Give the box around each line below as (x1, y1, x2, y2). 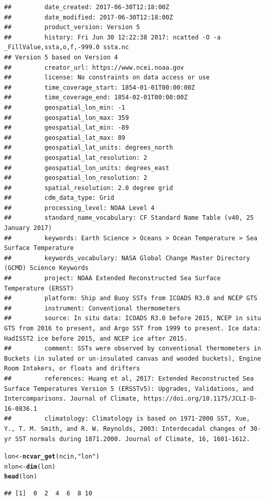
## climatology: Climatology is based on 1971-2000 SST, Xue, (4, 415, 250, 423)
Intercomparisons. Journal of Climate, (4, 395, 140, 403)
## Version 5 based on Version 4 (4, 53, 118, 61)
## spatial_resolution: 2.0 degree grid (4, 184, 173, 192)
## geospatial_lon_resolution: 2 (4, 174, 148, 182)
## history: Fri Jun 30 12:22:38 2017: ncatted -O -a (4, 33, 221, 41)
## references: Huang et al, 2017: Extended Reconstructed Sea (4, 374, 254, 382)
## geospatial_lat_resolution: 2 (4, 154, 148, 161)
